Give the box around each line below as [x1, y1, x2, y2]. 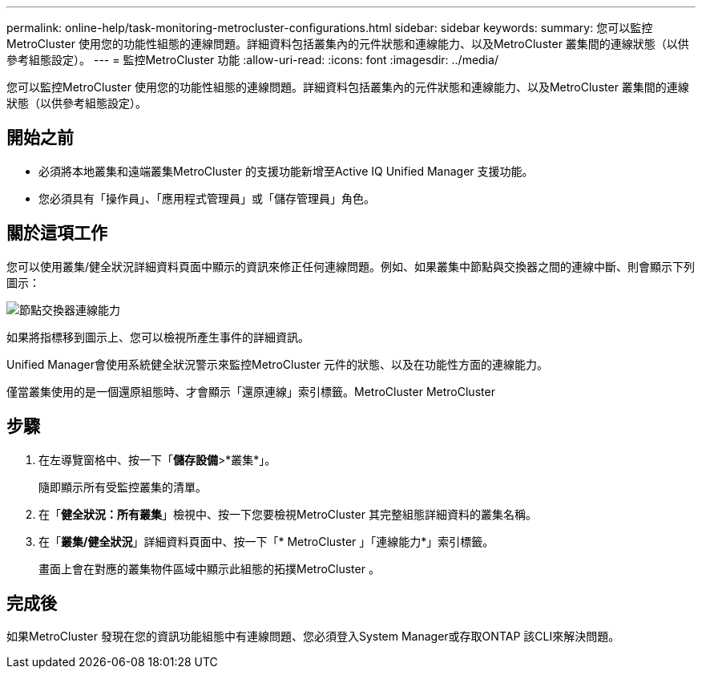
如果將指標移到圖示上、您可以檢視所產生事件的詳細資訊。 [6, 329, 309, 344]
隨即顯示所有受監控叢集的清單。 [38, 479, 207, 494]
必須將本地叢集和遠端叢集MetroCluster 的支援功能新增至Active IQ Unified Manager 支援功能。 [38, 164, 534, 178]
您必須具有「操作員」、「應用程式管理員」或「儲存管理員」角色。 [38, 191, 375, 205]
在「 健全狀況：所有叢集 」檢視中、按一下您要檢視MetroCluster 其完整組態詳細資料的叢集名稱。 [38, 507, 537, 521]
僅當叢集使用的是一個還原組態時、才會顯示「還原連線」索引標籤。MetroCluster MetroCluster [6, 384, 495, 398]
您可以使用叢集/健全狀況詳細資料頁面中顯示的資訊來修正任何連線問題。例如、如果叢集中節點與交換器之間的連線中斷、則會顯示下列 [6, 259, 696, 273]
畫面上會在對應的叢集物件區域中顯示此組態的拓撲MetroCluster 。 [38, 561, 380, 576]
